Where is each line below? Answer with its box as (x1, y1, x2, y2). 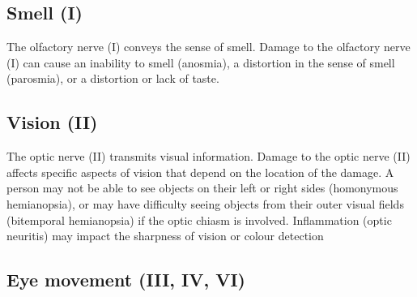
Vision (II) (6, 110, 98, 135)
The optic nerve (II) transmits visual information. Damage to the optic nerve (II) (6, 148, 411, 165)
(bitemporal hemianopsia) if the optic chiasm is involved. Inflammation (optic (6, 211, 392, 228)
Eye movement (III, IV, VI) (6, 267, 245, 292)
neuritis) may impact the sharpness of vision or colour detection (6, 227, 324, 244)
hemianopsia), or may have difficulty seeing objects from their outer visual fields (6, 195, 404, 212)
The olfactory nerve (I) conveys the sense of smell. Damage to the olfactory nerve (6, 38, 411, 55)
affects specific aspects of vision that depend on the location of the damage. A (6, 163, 394, 180)
